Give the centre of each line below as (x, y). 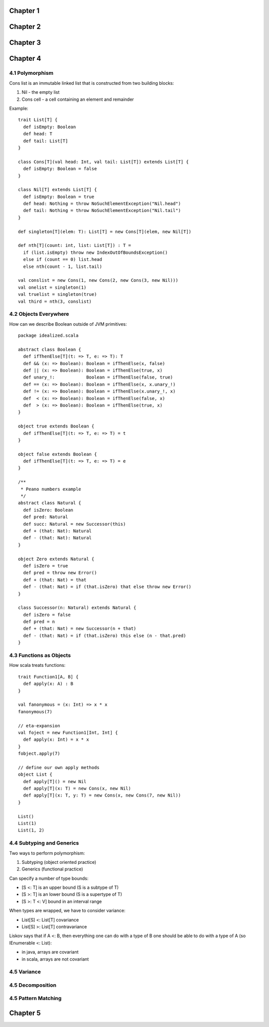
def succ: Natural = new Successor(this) (74, 524)
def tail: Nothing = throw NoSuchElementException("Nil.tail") (102, 210)
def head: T (38, 134)
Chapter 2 (25, 27)
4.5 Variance (25, 972)
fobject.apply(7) (39, 754)
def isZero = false (47, 615)
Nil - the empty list (41, 92)
